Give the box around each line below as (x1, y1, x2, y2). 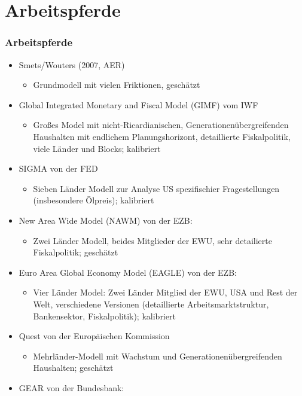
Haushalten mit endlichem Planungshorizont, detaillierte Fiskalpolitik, (33, 130, 291, 142)
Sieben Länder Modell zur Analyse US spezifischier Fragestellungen (33, 182, 280, 194)
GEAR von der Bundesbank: (19, 381, 124, 394)
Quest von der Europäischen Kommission (19, 330, 170, 342)
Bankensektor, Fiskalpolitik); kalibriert (33, 309, 176, 322)
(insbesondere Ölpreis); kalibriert (33, 194, 154, 206)
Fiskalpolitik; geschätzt (33, 246, 118, 258)
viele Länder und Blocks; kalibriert (33, 142, 161, 154)
